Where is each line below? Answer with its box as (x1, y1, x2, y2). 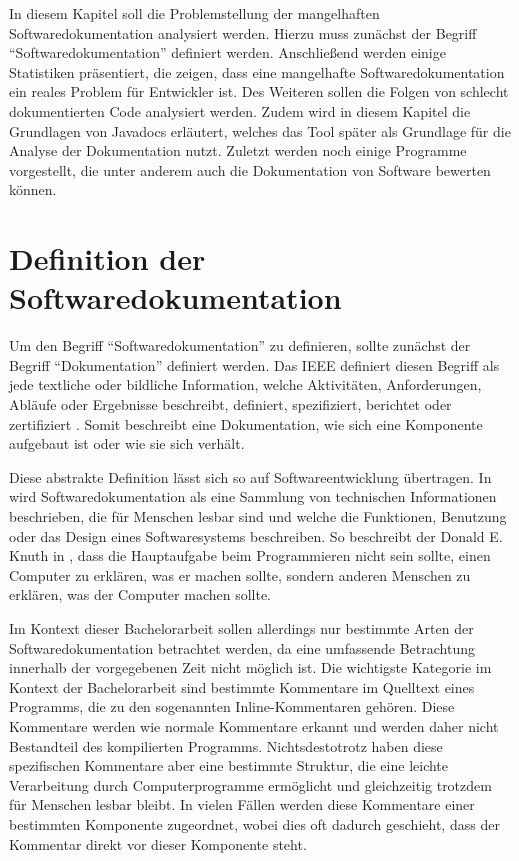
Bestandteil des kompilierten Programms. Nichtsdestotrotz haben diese (9, 735, 443, 756)
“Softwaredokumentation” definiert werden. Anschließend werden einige (9, 42, 446, 63)
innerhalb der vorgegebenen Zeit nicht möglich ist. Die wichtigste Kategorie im (9, 657, 492, 678)
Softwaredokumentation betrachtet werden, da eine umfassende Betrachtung (9, 637, 476, 658)
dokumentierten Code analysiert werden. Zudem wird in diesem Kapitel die (9, 100, 471, 121)
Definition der (9, 238, 206, 279)
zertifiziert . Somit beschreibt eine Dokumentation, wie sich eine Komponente (9, 413, 483, 434)
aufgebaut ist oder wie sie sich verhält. (9, 433, 245, 454)
